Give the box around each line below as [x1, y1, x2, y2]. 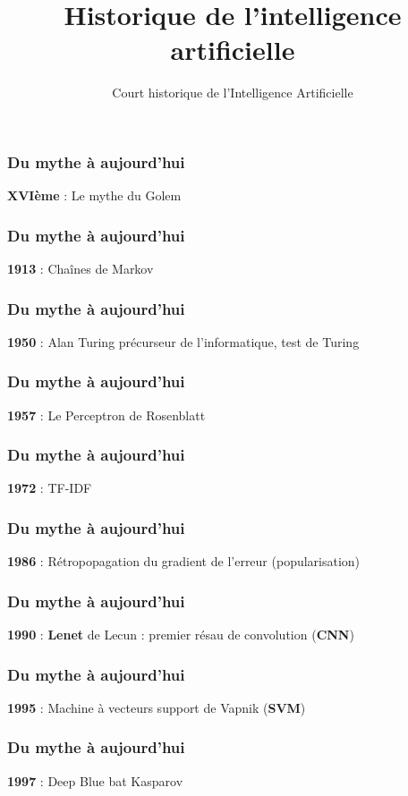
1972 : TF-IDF [7, 478, 92, 497]
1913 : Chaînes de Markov [7, 259, 154, 278]
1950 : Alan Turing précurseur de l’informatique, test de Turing [7, 332, 360, 351]
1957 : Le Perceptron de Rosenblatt [7, 405, 206, 424]
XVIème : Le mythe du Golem [7, 186, 182, 205]
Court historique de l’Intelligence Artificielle [112, 83, 353, 102]
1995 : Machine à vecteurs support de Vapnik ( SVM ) [7, 698, 306, 716]
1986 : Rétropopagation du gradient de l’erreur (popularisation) [7, 552, 361, 571]
